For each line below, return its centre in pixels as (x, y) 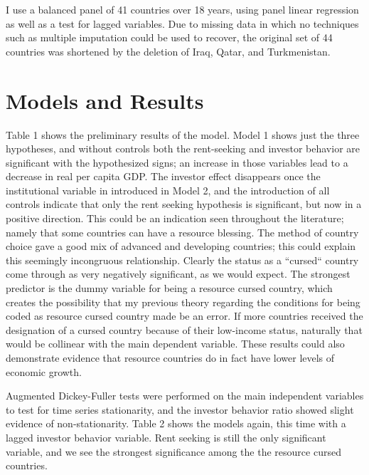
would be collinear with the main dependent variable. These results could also (175, 344)
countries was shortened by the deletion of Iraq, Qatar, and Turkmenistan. (168, 51)
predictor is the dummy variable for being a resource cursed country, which (169, 288)
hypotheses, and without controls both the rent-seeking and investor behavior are (183, 148)
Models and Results (105, 100)
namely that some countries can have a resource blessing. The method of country (182, 232)
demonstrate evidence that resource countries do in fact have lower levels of (170, 357)
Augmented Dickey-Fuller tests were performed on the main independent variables (185, 396)
